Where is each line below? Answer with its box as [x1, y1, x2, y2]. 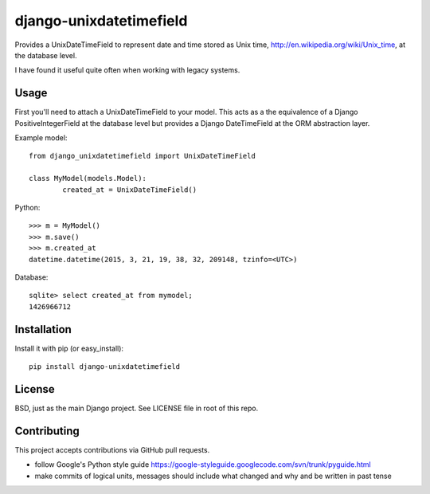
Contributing [14, 424, 80, 437]
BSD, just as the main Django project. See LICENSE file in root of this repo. [14, 403, 259, 413]
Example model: [14, 133, 68, 143]
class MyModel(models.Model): [29, 174, 147, 183]
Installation [14, 323, 72, 336]
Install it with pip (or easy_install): [14, 343, 123, 353]
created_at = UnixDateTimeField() [62, 185, 197, 194]
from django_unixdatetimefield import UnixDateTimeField [29, 151, 256, 161]
